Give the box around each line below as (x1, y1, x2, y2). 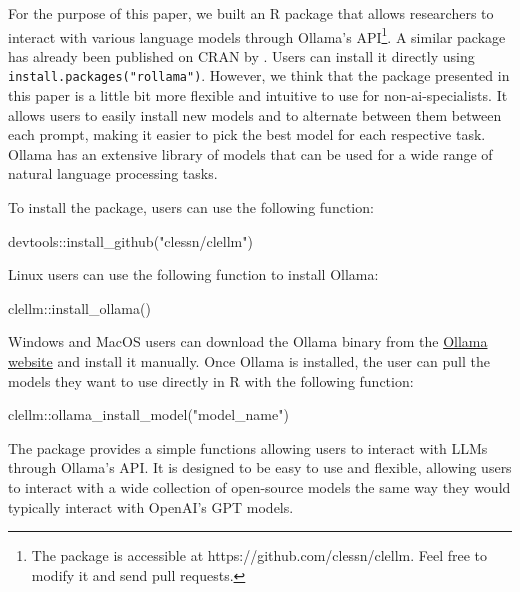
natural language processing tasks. (8, 163, 218, 184)
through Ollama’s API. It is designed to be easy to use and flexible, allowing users (8, 457, 512, 478)
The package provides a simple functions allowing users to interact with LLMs (8, 437, 488, 458)
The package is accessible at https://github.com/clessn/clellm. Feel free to (31, 545, 488, 566)
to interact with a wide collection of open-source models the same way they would (8, 477, 511, 497)
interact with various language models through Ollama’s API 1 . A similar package (8, 23, 506, 47)
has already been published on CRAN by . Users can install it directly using (8, 45, 475, 66)
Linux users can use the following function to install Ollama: (8, 264, 379, 285)
